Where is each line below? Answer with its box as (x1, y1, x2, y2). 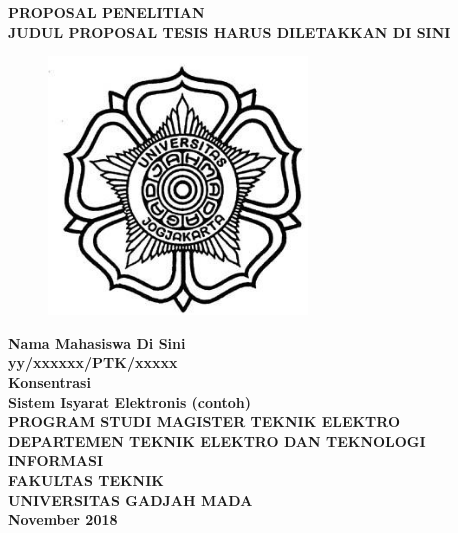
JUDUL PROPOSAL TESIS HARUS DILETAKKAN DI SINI (8, 21, 451, 42)
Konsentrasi (8, 372, 91, 393)
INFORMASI (8, 450, 104, 471)
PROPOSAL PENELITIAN (8, 2, 205, 22)
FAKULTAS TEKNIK (8, 470, 164, 491)
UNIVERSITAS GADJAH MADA (8, 489, 253, 510)
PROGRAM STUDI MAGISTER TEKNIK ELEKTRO (8, 411, 401, 432)
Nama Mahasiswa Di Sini (8, 332, 186, 353)
